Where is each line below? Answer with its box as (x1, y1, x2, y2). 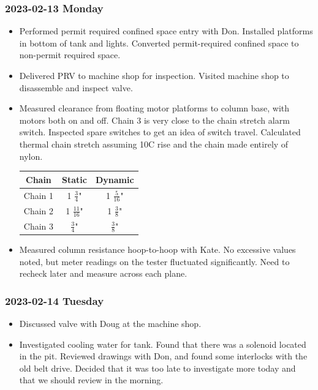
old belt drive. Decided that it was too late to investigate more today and (19, 361, 296, 374)
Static (62, 173, 87, 186)
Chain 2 (23, 204, 54, 217)
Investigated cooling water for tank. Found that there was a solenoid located (19, 337, 306, 350)
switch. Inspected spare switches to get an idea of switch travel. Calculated (19, 126, 301, 138)
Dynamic (95, 173, 134, 186)
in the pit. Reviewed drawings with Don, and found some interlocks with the (19, 350, 308, 362)
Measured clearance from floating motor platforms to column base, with (19, 102, 290, 114)
